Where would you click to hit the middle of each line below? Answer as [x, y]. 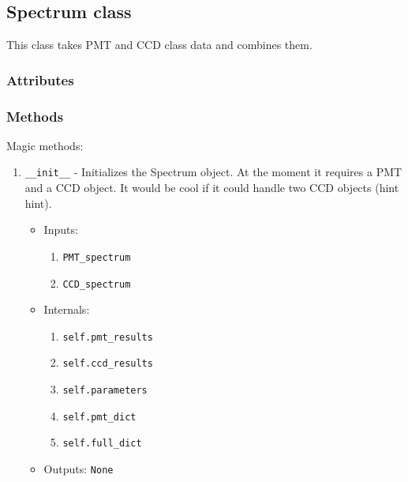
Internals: [67, 309]
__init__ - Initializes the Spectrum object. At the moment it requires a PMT [213, 172]
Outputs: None [79, 469]
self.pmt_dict [99, 417]
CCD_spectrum [97, 284]
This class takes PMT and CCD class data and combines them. [159, 45]
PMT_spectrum [97, 257]
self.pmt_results [108, 337]
